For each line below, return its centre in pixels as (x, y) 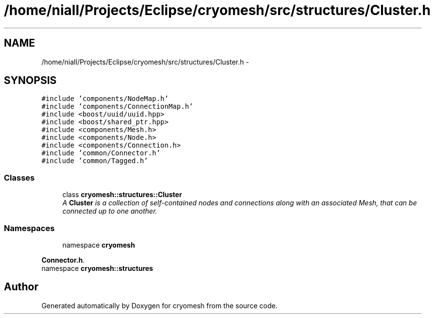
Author (21, 287)
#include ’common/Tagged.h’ (95, 161)
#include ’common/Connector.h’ (101, 153)
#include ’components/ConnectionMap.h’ (117, 107)
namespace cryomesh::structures (97, 268)
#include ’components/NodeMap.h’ (105, 99)
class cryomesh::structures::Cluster (122, 195)
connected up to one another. (110, 211)
